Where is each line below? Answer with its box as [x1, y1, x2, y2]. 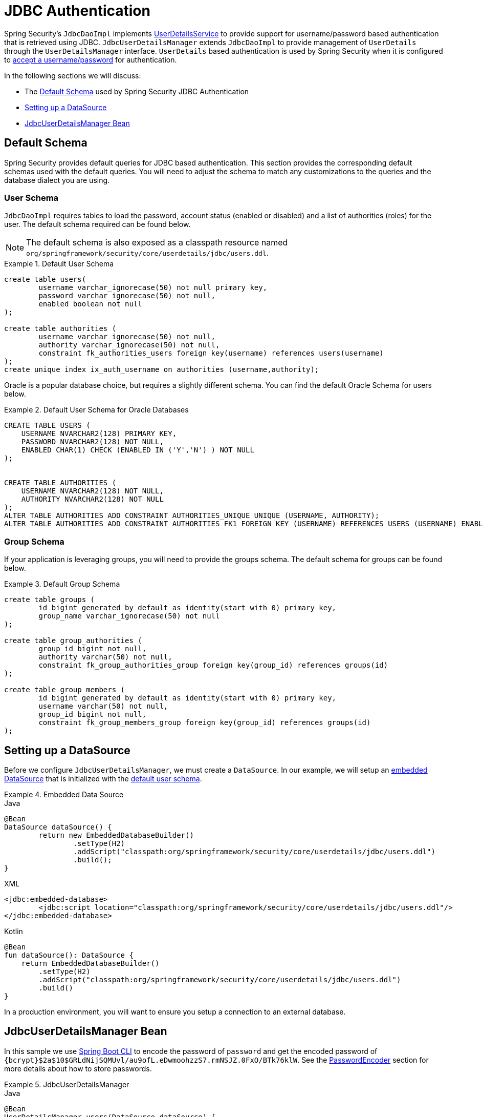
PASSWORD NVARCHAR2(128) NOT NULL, [21, 438, 164, 446]
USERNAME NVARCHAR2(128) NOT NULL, [21, 487, 164, 495]
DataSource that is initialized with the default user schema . [4, 774, 202, 783]
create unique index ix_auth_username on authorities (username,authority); [4, 365, 319, 374]
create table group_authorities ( [4, 636, 142, 645]
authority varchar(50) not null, [38, 653, 172, 661]
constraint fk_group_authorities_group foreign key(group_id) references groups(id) [38, 661, 388, 670]
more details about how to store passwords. [4, 1064, 152, 1073]
